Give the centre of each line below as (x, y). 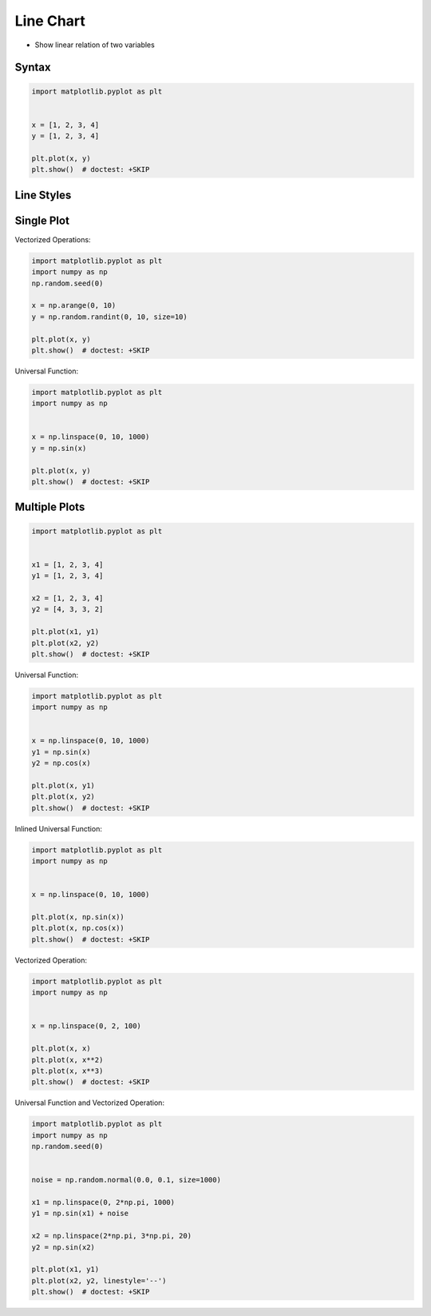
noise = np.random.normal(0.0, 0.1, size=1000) (126, 1180)
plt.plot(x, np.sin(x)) (78, 917)
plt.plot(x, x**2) (67, 1060)
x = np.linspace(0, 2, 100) (86, 1026)
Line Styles (43, 195)
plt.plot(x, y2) (63, 797)
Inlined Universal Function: (59, 828)
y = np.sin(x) (59, 448)
